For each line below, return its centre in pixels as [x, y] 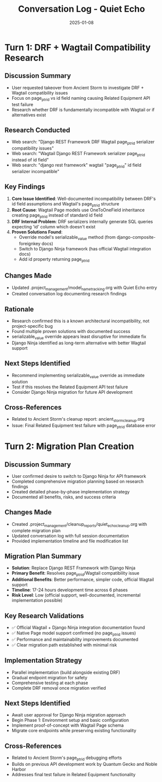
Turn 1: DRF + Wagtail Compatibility [78, 47]
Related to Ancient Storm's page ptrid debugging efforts [67, 758]
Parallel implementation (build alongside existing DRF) [66, 672]
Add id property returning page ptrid [54, 259]
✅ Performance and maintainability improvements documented [75, 639]
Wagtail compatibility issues [40, 93]
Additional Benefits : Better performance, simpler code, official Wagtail [83, 580]
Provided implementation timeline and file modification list [70, 541]
